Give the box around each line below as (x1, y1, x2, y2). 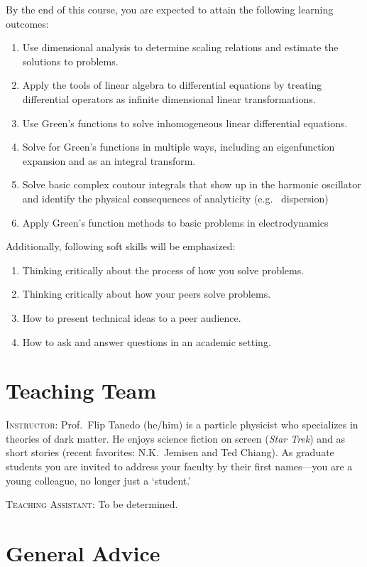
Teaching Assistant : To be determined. (6, 497, 178, 512)
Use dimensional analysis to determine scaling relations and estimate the (22, 40, 339, 55)
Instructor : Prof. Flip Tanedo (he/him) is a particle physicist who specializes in (6, 417, 358, 432)
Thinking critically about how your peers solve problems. (22, 286, 271, 301)
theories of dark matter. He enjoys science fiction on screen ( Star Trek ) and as (6, 431, 346, 445)
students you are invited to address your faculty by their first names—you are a (6, 459, 353, 473)
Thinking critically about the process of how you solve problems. (22, 262, 305, 277)
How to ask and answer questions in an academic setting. (22, 334, 271, 349)
